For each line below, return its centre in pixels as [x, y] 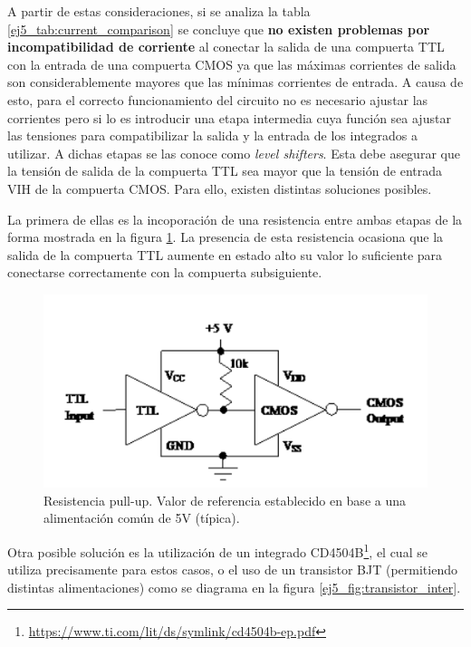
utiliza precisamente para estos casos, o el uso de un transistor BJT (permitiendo [232, 570]
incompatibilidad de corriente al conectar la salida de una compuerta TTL [226, 47]
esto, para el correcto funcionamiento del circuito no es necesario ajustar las [218, 99]
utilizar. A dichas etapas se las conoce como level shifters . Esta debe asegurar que [234, 153]
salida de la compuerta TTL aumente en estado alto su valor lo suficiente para [225, 254]
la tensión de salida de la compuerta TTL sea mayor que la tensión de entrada [225, 171]
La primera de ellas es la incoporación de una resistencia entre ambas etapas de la [235, 219]
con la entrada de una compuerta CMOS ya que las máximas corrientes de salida [232, 64]
